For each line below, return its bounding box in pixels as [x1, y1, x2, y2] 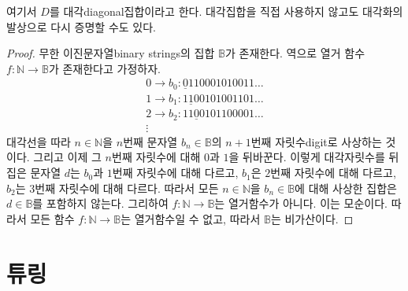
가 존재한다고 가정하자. [48, 60, 161, 76]
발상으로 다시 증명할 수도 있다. [6, 18, 156, 35]
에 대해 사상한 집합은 [295, 179, 397, 196]
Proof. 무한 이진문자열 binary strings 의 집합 [6, 45, 215, 61]
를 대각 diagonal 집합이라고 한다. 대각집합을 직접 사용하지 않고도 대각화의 [49, 3, 403, 19]
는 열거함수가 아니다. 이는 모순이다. [214, 195, 388, 212]
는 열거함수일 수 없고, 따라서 [121, 210, 261, 227]
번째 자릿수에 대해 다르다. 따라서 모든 [35, 179, 219, 196]
